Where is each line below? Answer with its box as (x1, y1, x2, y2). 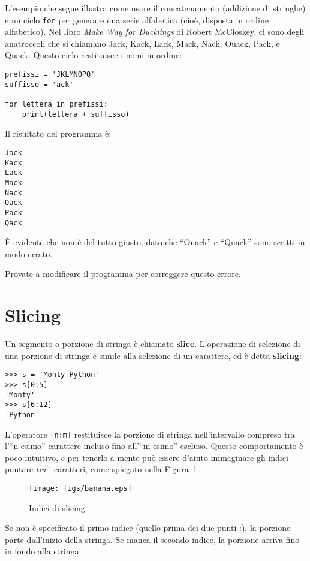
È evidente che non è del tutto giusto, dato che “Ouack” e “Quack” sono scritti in (5, 236, 305, 248)
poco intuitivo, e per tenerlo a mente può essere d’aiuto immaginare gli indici (5, 451, 288, 463)
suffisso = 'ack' (5, 80, 74, 89)
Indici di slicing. (29, 501, 88, 514)
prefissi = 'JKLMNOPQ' (5, 70, 95, 79)
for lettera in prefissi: (5, 100, 108, 108)
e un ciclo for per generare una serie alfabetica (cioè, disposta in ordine (5, 13, 269, 26)
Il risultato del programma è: (5, 127, 112, 140)
